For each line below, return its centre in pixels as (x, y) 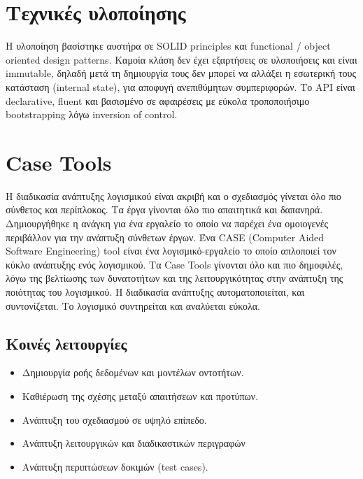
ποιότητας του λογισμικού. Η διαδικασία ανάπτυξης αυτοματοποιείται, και (155, 291)
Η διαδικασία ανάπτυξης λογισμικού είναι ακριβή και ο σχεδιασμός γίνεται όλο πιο (173, 195)
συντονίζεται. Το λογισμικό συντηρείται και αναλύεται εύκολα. (133, 305)
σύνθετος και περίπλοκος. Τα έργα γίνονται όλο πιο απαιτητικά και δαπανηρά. (164, 209)
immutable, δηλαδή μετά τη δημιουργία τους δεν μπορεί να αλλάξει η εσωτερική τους (181, 73)
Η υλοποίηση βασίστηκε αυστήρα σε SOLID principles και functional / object (168, 46)
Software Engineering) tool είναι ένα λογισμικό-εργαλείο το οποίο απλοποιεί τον (171, 251)
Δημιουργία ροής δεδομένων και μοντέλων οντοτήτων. (133, 372)
